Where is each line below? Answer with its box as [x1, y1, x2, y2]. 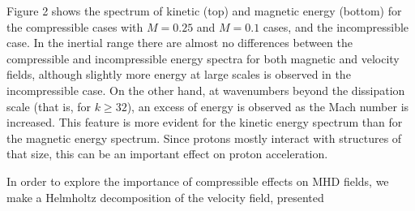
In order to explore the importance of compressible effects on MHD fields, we [6, 172, 389, 189]
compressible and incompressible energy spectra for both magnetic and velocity [6, 50, 400, 67]
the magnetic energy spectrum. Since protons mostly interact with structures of [6, 129, 402, 146]
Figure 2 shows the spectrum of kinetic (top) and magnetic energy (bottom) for [6, 2, 402, 19]
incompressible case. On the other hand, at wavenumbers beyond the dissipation [6, 81, 405, 98]
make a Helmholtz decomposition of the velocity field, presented [6, 188, 324, 205]
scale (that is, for [6, 97, 92, 114]
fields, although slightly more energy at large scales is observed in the [6, 66, 351, 83]
